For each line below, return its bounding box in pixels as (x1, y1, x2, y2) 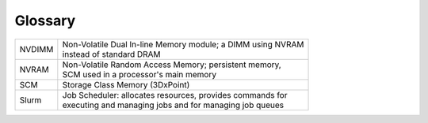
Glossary (14, 12, 76, 29)
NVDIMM (19, 43, 54, 54)
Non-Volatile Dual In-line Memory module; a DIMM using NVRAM (62, 39, 304, 50)
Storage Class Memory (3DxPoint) (62, 79, 190, 90)
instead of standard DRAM (62, 48, 162, 59)
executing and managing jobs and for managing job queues (62, 99, 285, 110)
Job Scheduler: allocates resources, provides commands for (62, 89, 288, 100)
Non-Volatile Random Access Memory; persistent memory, (62, 59, 281, 70)
